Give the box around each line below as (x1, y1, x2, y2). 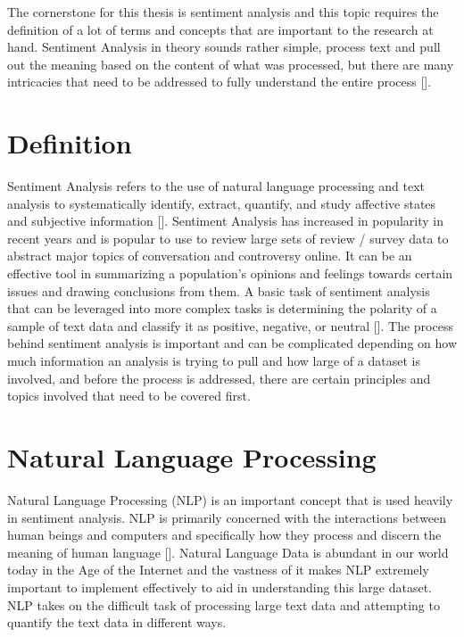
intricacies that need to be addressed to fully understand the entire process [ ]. (7, 72, 432, 91)
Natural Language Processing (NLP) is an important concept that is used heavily (7, 490, 453, 509)
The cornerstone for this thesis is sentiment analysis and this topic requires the (7, 3, 439, 21)
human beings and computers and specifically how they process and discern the (7, 525, 442, 544)
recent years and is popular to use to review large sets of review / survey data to (7, 228, 449, 247)
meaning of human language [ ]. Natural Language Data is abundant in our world (7, 542, 449, 561)
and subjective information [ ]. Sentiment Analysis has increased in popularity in (7, 211, 444, 230)
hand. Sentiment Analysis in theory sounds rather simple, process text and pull (7, 37, 441, 56)
